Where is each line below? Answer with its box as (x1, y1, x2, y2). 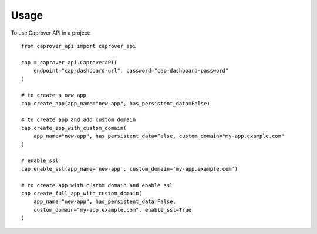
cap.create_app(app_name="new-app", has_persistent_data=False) (21, 100, 211, 106)
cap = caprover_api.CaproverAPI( (21, 59, 117, 66)
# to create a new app (21, 92, 87, 99)
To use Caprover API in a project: (11, 29, 91, 36)
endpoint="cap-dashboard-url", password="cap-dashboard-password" (33, 67, 229, 74)
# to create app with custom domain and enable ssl (21, 182, 173, 188)
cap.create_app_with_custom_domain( (21, 125, 127, 131)
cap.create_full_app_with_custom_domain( (21, 190, 142, 197)
